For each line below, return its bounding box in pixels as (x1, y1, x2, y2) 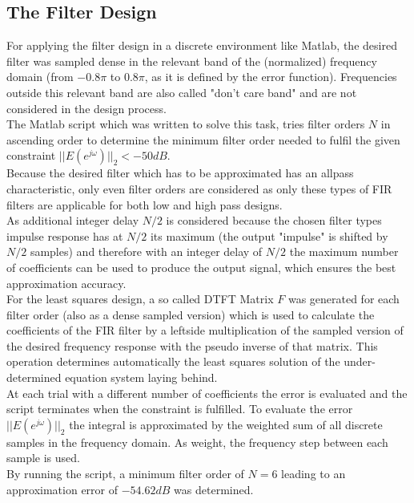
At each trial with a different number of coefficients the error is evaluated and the (6, 384, 408, 401)
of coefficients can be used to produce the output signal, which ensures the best (6, 258, 396, 275)
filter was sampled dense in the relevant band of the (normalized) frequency (6, 52, 377, 69)
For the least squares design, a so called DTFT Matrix (6, 290, 274, 307)
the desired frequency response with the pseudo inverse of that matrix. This (6, 337, 378, 354)
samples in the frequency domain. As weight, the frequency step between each (6, 433, 388, 450)
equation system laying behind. (65, 369, 218, 386)
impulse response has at (6, 227, 123, 244)
